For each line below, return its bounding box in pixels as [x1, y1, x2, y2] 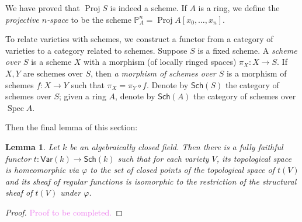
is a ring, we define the [198, 2, 280, 13]
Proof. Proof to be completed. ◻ [5, 206, 123, 218]
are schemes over [23, 67, 83, 79]
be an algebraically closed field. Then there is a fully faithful [70, 140, 283, 152]
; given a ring [58, 90, 106, 102]
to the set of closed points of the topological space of [90, 164, 275, 176]
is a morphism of [226, 67, 287, 79]
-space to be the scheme [47, 13, 131, 25]
